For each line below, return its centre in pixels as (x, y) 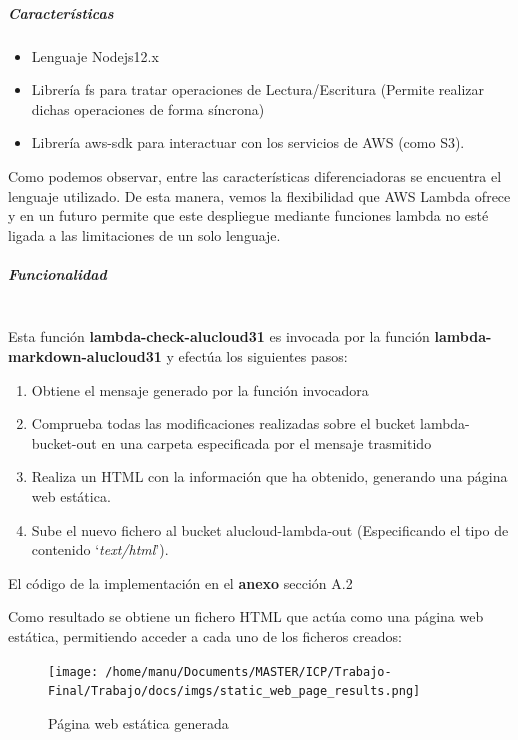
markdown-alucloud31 (85, 356)
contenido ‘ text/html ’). (100, 549)
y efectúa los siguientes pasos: (257, 356)
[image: (73, 671)
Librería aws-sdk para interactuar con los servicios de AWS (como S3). (248, 142)
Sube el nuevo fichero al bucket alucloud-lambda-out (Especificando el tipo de (270, 529)
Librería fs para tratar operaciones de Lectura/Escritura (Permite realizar (258, 89)
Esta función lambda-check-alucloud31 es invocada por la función (219, 336)
